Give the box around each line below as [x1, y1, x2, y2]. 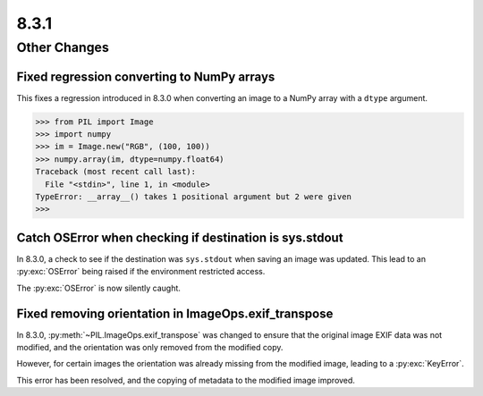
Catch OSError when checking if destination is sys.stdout [16, 230, 343, 245]
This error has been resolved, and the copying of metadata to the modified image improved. [16, 375, 355, 385]
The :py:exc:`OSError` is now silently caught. [16, 282, 181, 293]
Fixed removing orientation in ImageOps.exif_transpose [16, 306, 334, 321]
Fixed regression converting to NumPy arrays [16, 69, 275, 84]
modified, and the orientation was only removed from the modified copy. [16, 342, 284, 353]
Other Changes [16, 39, 109, 55]
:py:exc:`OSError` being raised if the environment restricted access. [16, 266, 266, 277]
